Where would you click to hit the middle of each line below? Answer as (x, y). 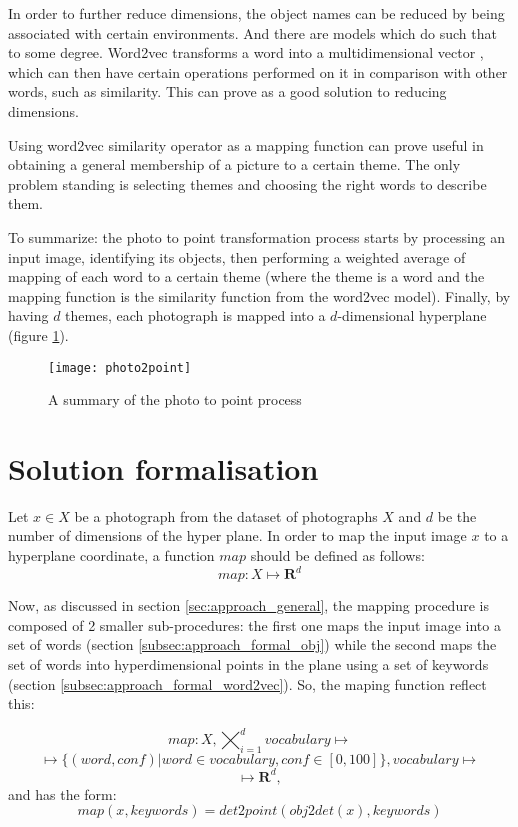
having (28, 315)
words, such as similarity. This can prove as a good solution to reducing (227, 91)
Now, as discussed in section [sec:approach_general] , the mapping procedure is (248, 605)
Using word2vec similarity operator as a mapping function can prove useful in (246, 144)
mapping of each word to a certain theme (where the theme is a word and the (246, 276)
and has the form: (62, 793)
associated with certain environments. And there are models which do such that (252, 32)
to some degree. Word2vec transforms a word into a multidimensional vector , (246, 52)
